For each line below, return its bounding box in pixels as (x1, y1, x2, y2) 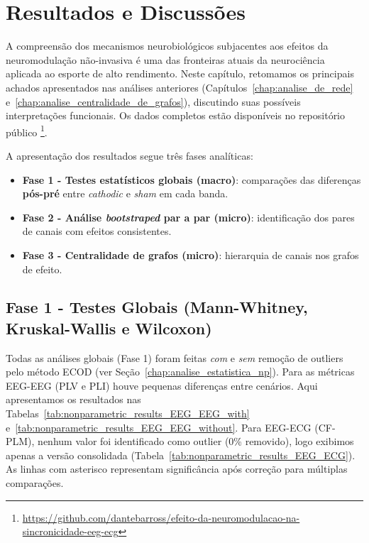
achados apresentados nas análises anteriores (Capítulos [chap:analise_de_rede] (6, 79, 353, 94)
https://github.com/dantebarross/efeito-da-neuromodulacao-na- (22, 510, 300, 525)
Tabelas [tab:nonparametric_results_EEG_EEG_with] (6, 406, 250, 421)
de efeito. (22, 261, 62, 276)
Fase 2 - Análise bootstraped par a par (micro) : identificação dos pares (22, 209, 355, 224)
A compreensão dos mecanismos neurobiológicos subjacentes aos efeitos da (6, 38, 329, 53)
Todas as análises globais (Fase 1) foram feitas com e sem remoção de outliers (6, 350, 343, 365)
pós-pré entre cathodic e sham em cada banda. (22, 186, 228, 201)
